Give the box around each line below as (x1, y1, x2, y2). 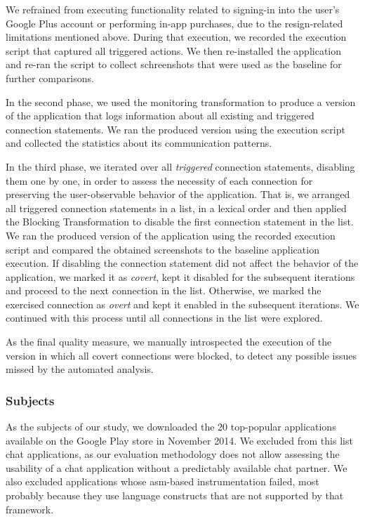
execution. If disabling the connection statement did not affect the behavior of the (6, 256, 359, 270)
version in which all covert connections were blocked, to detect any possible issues (6, 348, 357, 362)
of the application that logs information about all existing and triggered (6, 108, 314, 123)
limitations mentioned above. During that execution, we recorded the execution (6, 29, 347, 44)
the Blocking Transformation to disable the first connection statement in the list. (6, 214, 354, 229)
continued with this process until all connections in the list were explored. (6, 310, 323, 325)
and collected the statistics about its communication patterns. (6, 136, 272, 150)
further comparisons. (6, 70, 94, 85)
